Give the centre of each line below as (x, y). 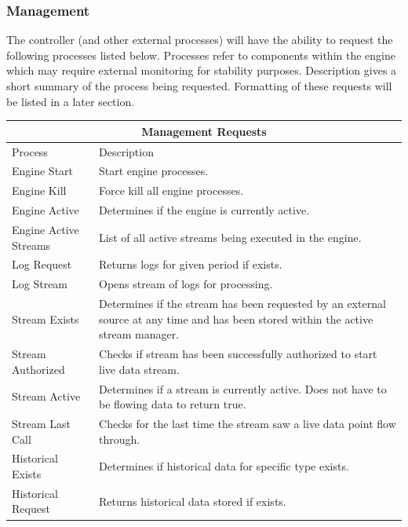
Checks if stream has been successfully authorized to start (238, 354)
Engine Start (43, 171)
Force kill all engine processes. (171, 190)
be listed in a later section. (71, 101)
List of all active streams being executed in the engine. (230, 237)
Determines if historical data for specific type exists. (224, 466)
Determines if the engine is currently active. (204, 210)
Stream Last (41, 423)
